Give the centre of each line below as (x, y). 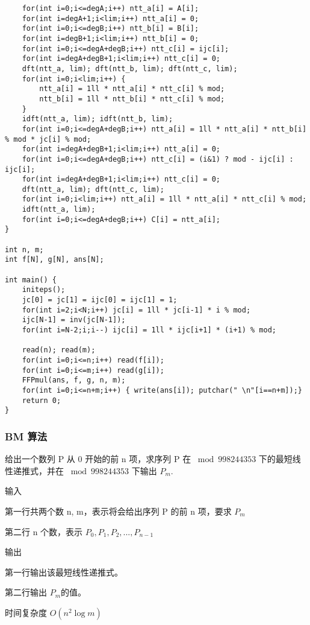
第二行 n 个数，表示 (44, 531)
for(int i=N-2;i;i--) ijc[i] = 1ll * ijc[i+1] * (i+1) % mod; (149, 330)
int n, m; (24, 249)
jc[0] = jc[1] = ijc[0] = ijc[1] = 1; (100, 300)
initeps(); (44, 290)
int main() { (31, 280)
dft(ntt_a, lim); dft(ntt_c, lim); (93, 189)
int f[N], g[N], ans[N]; (54, 260)
